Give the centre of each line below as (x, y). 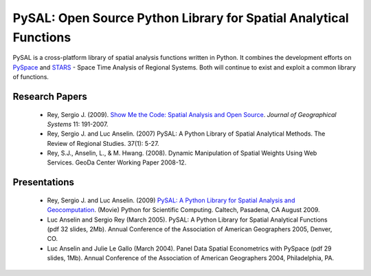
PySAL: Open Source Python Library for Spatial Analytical (181, 18)
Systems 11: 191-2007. (78, 124)
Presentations (44, 182)
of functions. (31, 77)
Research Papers (50, 96)
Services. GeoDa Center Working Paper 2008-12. (117, 162)
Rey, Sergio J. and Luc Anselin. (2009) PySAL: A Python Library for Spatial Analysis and (171, 200)
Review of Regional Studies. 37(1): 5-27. (103, 143)
